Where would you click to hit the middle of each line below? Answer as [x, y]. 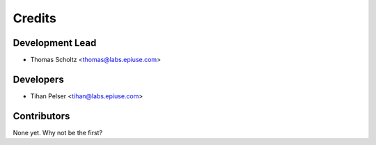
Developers [38, 79]
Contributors [41, 116]
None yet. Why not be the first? [58, 132]
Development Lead [55, 43]
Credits [35, 18]
